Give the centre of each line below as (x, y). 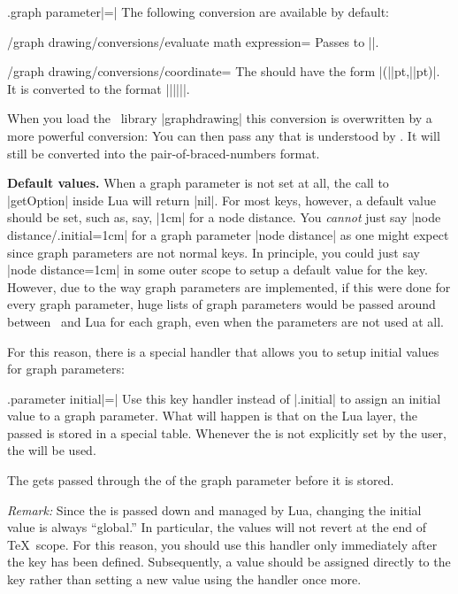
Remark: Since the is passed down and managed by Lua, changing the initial (214, 509)
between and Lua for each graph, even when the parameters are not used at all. (226, 321)
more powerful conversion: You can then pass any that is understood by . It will (224, 135)
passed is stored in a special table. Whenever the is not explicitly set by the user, (227, 432)
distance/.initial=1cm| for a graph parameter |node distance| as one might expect (228, 234)
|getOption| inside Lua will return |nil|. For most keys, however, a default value (221, 200)
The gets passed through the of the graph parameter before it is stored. (201, 480)
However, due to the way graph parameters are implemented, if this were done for (229, 286)
